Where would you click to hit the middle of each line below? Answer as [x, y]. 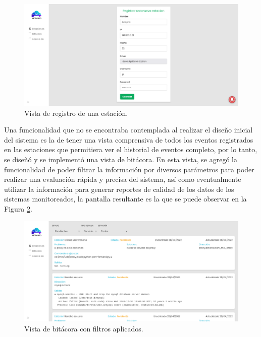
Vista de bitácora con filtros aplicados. [84, 328]
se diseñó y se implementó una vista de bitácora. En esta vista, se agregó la [121, 159]
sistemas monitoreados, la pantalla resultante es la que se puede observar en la [125, 199]
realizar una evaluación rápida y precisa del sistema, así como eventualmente [123, 179]
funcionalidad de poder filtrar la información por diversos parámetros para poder [129, 169]
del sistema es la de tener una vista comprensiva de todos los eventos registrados [129, 139]
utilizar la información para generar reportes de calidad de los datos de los [119, 189]
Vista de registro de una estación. [76, 113]
